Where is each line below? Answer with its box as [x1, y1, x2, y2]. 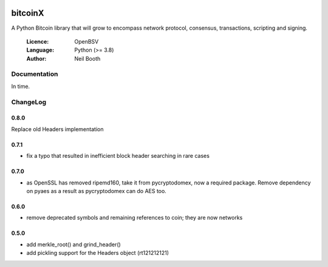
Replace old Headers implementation [11, 125, 104, 133]
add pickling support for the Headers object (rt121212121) [26, 249, 169, 257]
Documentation [11, 70, 58, 78]
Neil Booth [74, 55, 101, 62]
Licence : [26, 38, 49, 45]
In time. [11, 83, 30, 90]
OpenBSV [74, 38, 99, 45]
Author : [26, 55, 47, 62]
